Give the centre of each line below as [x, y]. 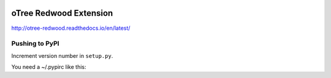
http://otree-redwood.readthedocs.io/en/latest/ [71, 28]
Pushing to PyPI [35, 44]
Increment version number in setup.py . [62, 55]
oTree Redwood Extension [62, 13]
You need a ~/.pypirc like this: [49, 67]
